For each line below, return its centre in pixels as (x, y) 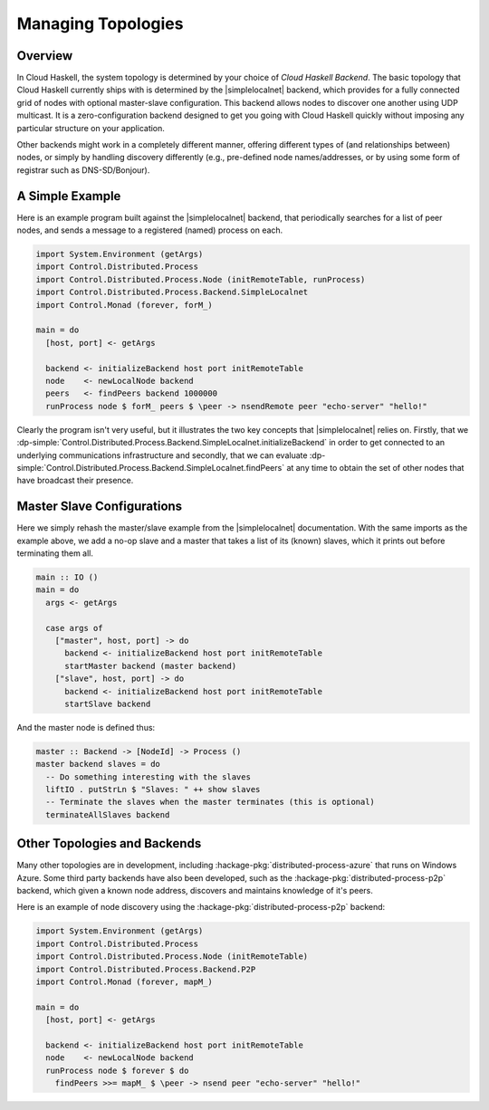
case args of (74, 628)
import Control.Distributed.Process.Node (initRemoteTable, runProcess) (201, 279)
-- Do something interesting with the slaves (148, 777)
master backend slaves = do (98, 764)
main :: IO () (67, 577)
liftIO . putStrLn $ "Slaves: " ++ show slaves (153, 789)
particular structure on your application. (91, 128)
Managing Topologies (100, 24)
